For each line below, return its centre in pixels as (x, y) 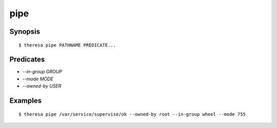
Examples (26, 101)
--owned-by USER (42, 86)
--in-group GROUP (42, 72)
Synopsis (25, 31)
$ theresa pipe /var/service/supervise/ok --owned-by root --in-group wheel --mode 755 (132, 114)
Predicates (27, 60)
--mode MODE (38, 79)
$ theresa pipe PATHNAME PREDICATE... (67, 45)
